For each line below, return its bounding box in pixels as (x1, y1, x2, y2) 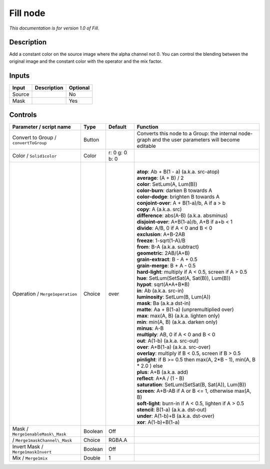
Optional (68, 84, 90, 91)
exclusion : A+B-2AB (136, 231, 185, 238)
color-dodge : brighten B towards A (136, 193, 220, 200)
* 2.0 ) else (136, 362, 163, 369)
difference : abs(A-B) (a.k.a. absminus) (136, 212, 228, 219)
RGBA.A (108, 436, 127, 443)
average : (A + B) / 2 (136, 174, 184, 181)
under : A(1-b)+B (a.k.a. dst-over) (136, 412, 214, 419)
